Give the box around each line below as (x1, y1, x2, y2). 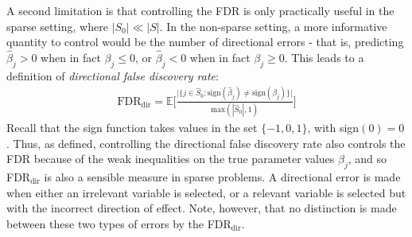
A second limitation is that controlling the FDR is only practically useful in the (6, 2, 395, 18)
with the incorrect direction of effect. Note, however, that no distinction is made (6, 200, 397, 216)
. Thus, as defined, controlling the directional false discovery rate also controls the (6, 134, 406, 151)
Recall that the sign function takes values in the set (6, 119, 258, 136)
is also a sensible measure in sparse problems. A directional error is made (44, 169, 401, 185)
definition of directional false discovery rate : (6, 67, 219, 84)
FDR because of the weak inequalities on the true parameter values (6, 150, 335, 167)
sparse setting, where (6, 17, 108, 34)
